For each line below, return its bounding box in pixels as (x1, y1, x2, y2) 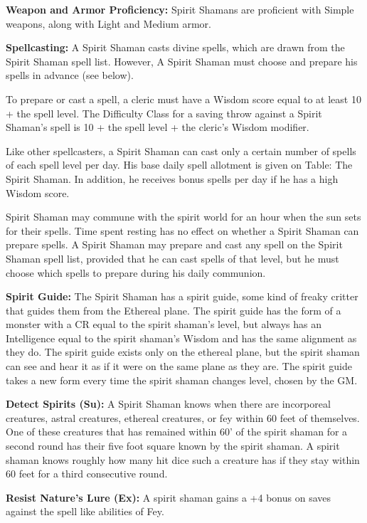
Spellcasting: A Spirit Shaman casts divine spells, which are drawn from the (6, 40, 345, 55)
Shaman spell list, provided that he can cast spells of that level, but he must (6, 250, 339, 265)
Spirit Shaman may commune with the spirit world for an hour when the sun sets (6, 209, 361, 224)
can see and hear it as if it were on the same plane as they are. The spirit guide (6, 359, 352, 374)
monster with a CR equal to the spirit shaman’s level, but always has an (6, 317, 322, 332)
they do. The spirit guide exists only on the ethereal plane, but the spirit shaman (6, 344, 360, 359)
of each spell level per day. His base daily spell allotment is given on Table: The (6, 157, 353, 172)
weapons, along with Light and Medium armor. (6, 16, 211, 31)
